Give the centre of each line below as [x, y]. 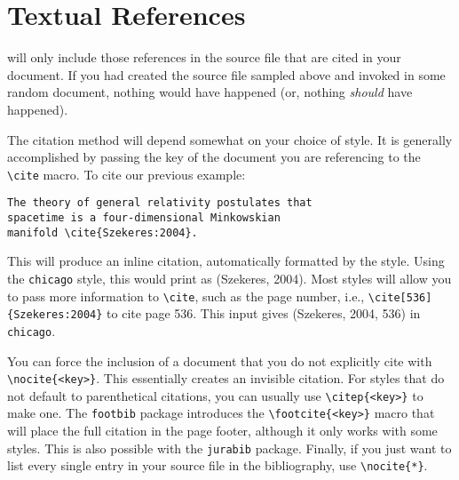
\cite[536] [400, 297]
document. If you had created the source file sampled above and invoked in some [226, 74]
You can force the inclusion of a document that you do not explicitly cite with [220, 360]
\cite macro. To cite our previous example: [127, 174]
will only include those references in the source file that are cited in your [204, 57]
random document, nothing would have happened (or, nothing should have [210, 92]
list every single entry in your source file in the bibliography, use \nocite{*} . [218, 465]
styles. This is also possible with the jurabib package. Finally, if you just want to [229, 448]
